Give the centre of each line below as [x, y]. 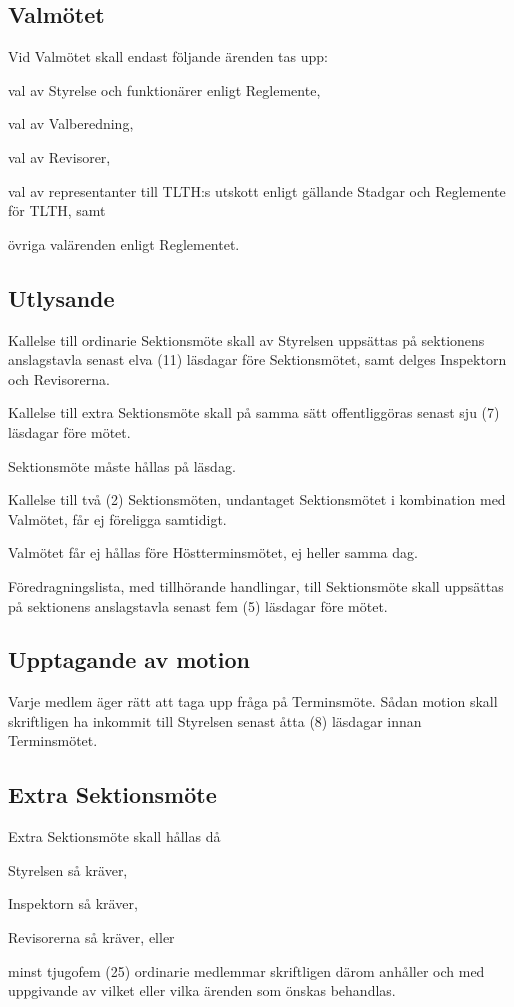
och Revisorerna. [59, 378]
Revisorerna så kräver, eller [91, 937]
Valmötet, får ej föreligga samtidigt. [117, 518]
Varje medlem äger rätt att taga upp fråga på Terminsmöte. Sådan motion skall [253, 701]
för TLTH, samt [57, 210]
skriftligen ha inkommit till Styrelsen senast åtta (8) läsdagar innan [215, 720]
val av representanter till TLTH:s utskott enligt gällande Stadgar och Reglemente [257, 190]
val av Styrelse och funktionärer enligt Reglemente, [164, 89]
